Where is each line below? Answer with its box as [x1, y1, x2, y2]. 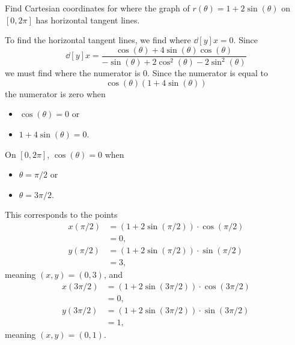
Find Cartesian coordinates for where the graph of [5, 2, 190, 14]
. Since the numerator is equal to [147, 67, 268, 79]
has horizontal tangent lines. [35, 13, 140, 26]
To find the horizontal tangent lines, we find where [5, 34, 191, 46]
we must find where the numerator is [5, 67, 141, 79]
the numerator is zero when [5, 87, 106, 100]
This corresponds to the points [5, 208, 118, 221]
